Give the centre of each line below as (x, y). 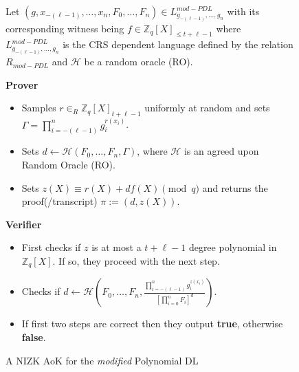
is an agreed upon (221, 151)
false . (34, 337)
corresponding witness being (65, 28)
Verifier (24, 224)
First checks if (51, 247)
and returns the (235, 187)
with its (243, 11)
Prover (22, 84)
